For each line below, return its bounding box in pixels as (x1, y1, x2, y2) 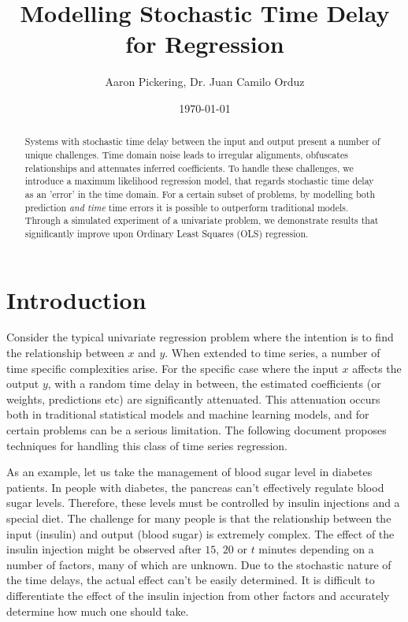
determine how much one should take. (6, 602, 189, 619)
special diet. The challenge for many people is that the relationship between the (6, 510, 391, 527)
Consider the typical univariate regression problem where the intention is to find (6, 329, 394, 345)
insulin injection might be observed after (6, 541, 202, 557)
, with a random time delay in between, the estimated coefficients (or (47, 375, 381, 392)
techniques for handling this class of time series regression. (6, 437, 287, 453)
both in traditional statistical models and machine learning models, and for (6, 406, 369, 423)
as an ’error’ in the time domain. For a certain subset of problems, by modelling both (24, 187, 376, 200)
